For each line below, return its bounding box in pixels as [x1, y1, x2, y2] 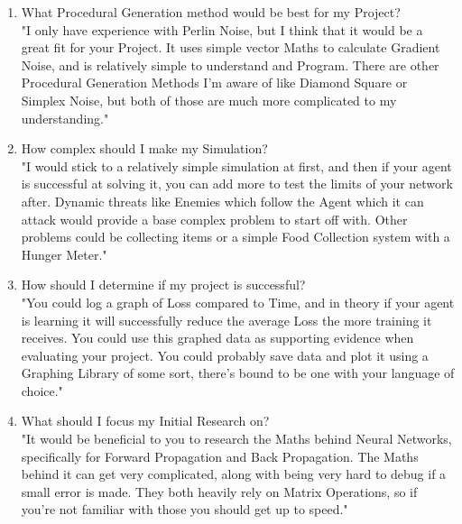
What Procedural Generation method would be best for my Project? [21, 3, 401, 21]
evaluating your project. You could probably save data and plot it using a [21, 345, 429, 364]
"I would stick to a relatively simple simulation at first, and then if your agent [21, 156, 452, 175]
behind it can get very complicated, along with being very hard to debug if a [21, 464, 447, 483]
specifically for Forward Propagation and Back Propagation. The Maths [21, 446, 419, 465]
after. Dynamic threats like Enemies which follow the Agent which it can [21, 191, 424, 210]
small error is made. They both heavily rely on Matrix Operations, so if [21, 482, 418, 501]
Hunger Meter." [21, 244, 107, 263]
